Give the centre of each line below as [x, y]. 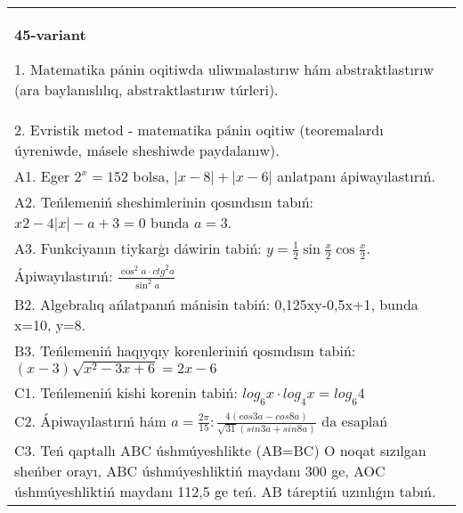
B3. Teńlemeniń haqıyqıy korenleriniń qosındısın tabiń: [185, 350]
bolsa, [151, 176]
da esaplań [355, 420]
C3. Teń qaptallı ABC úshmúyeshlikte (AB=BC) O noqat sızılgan [220, 451]
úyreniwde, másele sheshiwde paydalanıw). [147, 150]
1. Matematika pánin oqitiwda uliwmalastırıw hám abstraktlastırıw [224, 69]
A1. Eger [42, 176]
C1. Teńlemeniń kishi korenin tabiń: [126, 393]
